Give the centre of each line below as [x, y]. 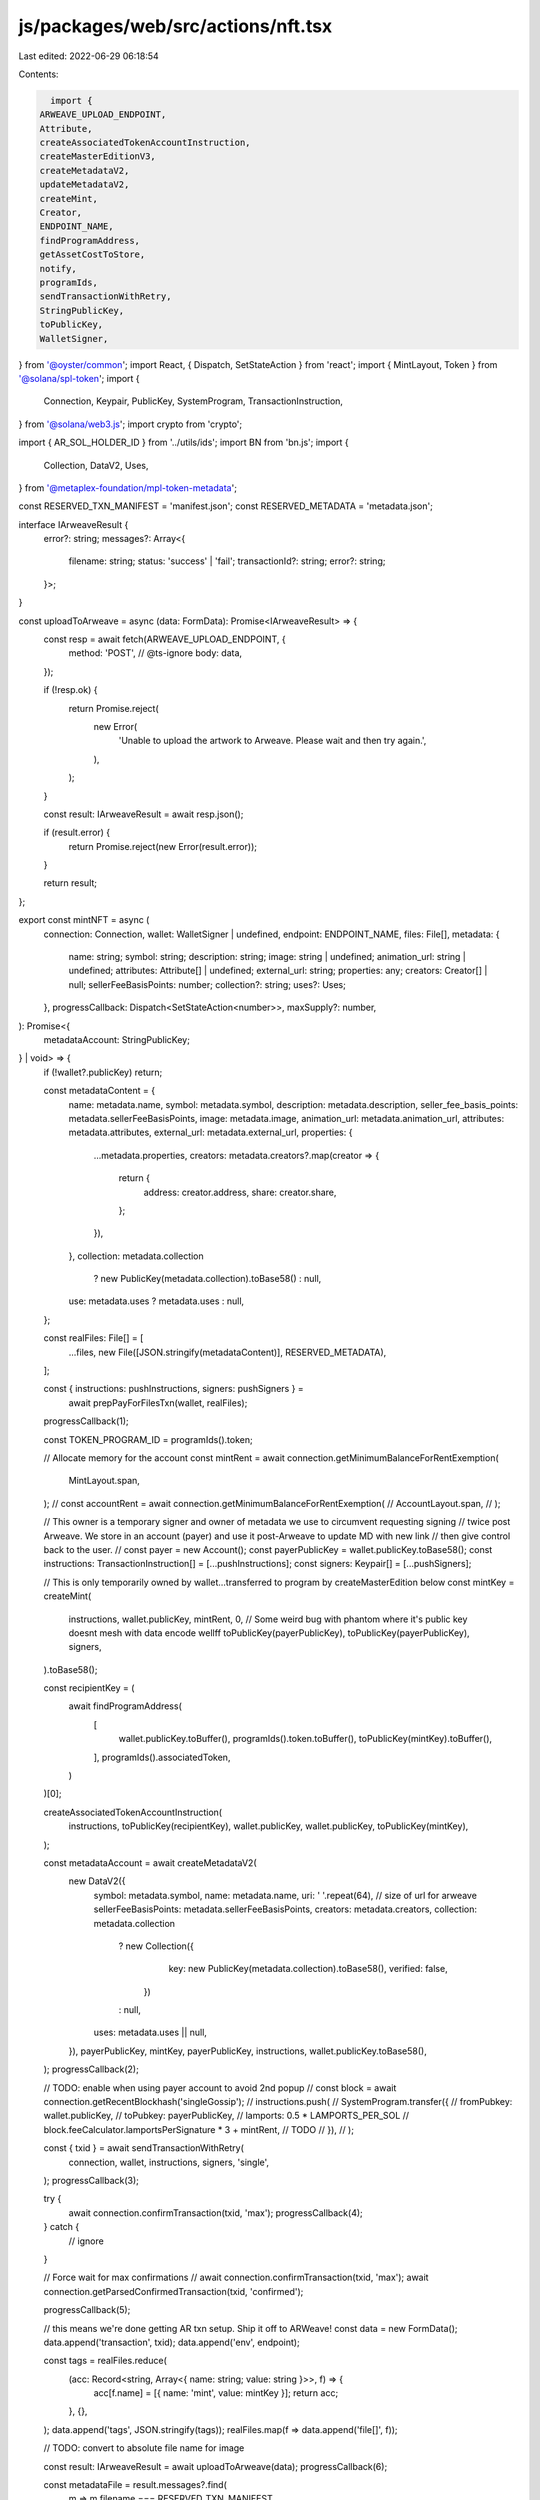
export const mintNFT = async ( [84, 920]
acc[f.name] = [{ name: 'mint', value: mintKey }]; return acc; [216, 2393]
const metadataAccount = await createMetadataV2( [150, 1862]
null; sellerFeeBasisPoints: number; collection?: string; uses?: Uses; [207, 984]
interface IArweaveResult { [73, 524]
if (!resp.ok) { [70, 690]
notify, [58, 268]
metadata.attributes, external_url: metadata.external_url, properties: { [210, 1132]
